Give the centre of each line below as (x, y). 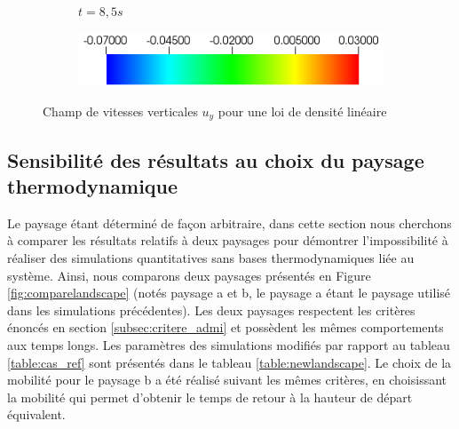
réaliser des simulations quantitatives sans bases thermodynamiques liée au (211, 258)
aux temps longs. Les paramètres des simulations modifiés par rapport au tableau (229, 345)
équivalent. (36, 414)
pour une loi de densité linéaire (302, 111)
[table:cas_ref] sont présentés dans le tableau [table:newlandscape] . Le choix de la (229, 362)
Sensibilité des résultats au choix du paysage (216, 159)
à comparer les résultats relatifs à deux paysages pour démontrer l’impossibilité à (228, 240)
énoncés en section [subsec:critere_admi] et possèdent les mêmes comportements (226, 327)
